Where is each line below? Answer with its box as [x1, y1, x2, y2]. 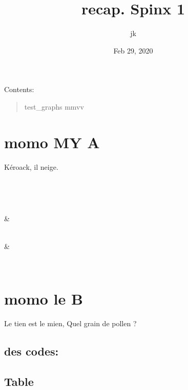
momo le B [4, 288, 83, 309]
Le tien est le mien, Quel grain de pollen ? [4, 317, 137, 328]
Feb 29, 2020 [113, 45, 153, 56]
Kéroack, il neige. [4, 161, 58, 172]
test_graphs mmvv [24, 101, 84, 112]
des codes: [4, 343, 59, 359]
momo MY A [4, 131, 100, 152]
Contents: [4, 84, 34, 95]
